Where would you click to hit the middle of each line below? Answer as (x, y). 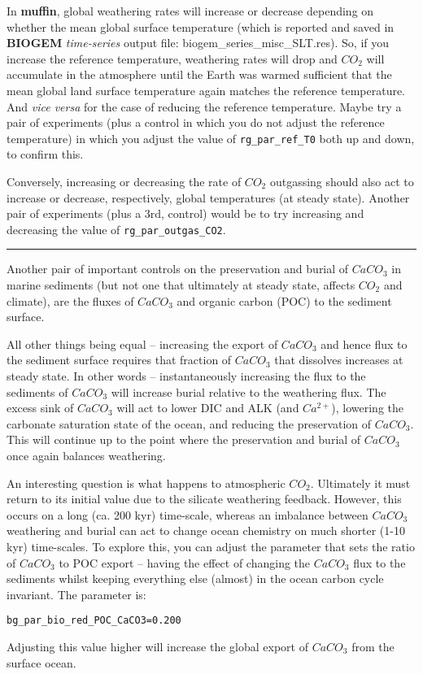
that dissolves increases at (339, 360)
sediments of (37, 391)
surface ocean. (41, 662)
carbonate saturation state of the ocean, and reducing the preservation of (189, 423)
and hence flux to (364, 344)
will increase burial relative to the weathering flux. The (249, 391)
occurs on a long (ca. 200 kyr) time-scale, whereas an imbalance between (188, 514)
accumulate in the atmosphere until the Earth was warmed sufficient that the (199, 74)
